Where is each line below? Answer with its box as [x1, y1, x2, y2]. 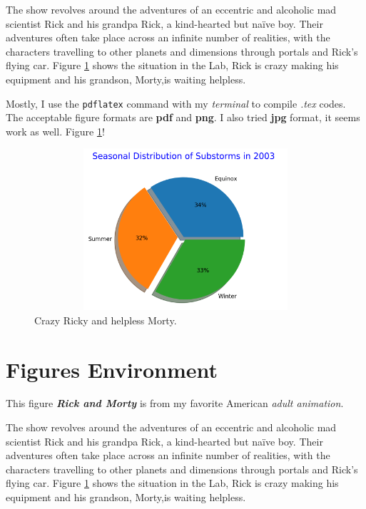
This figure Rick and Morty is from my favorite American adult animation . [6, 396, 344, 411]
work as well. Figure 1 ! [6, 123, 105, 138]
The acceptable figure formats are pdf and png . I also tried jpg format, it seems [6, 110, 360, 125]
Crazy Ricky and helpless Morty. [34, 312, 177, 327]
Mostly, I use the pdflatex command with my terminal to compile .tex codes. [6, 96, 346, 110]
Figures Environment [6, 354, 218, 384]
